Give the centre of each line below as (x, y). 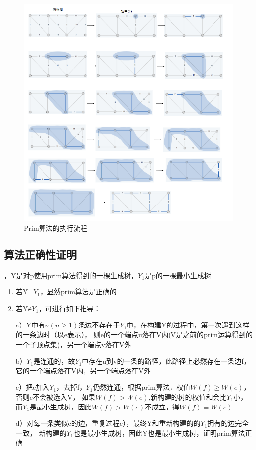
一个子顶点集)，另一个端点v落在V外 (73, 344)
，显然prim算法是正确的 (78, 292)
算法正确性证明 (40, 254)
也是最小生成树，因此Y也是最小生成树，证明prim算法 (159, 432)
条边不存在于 (99, 325)
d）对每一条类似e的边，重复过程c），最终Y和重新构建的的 (108, 423)
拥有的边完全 (228, 423)
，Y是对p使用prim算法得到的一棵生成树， (71, 275)
